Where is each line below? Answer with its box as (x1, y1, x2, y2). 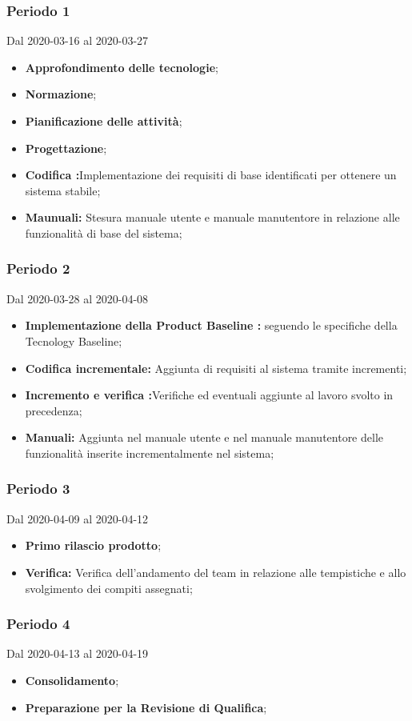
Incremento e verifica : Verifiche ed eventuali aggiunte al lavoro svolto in (25, 387, 394, 403)
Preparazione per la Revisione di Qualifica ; (25, 699, 267, 715)
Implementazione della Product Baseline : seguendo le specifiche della (25, 317, 398, 334)
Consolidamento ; (25, 671, 119, 688)
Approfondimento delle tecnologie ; (25, 58, 218, 75)
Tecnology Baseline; (25, 332, 122, 349)
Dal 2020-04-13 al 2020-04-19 (6, 645, 149, 662)
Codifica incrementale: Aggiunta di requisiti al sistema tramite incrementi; (25, 359, 407, 376)
